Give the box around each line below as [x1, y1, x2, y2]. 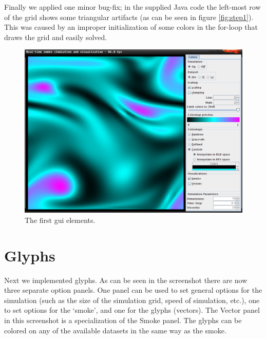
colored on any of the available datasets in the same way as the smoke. [4, 325, 226, 335]
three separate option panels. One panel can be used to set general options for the [4, 285, 262, 295]
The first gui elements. [25, 214, 96, 225]
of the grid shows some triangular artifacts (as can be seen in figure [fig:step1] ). [4, 11, 254, 22]
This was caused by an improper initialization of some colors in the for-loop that [4, 22, 258, 32]
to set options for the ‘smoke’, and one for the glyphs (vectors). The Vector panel [4, 305, 260, 315]
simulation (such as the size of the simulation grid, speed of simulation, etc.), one [4, 294, 260, 305]
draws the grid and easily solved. [4, 31, 107, 42]
